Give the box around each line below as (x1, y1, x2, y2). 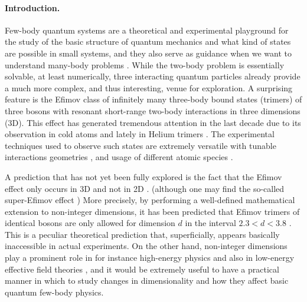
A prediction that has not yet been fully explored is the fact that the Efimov (5, 170, 282, 182)
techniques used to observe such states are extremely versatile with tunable (5, 139, 276, 151)
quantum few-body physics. (5, 286, 104, 298)
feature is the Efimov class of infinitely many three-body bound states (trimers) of (5, 93, 302, 105)
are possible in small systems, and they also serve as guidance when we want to (5, 47, 292, 59)
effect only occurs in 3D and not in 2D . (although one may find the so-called (5, 182, 285, 194)
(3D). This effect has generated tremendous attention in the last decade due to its (5, 116, 301, 128)
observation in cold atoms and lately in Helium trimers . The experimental (5, 128, 275, 140)
